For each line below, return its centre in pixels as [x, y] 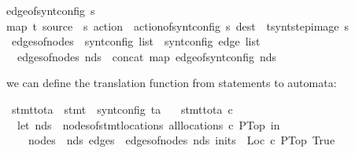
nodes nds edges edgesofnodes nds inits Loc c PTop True [181, 140]
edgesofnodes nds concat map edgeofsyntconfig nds [147, 56]
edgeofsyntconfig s [51, 10]
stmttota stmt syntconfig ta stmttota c [122, 109]
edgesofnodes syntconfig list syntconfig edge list [136, 41]
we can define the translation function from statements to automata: [172, 83]
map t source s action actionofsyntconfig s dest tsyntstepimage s [178, 25]
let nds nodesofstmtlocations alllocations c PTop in [148, 124]
